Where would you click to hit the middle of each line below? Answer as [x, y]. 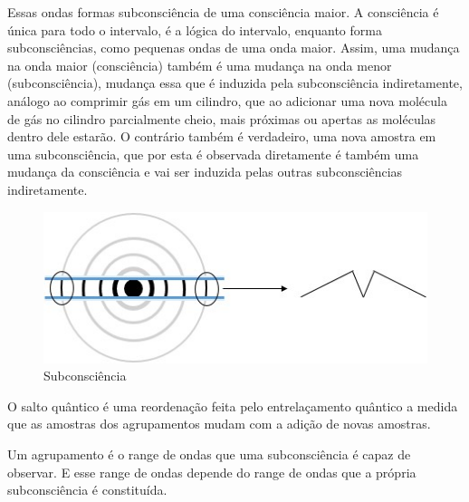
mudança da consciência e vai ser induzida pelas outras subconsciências [205, 172]
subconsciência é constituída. [87, 490]
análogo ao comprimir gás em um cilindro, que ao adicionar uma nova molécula [227, 100]
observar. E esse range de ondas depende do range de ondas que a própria [212, 472]
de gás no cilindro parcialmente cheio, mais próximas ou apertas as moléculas [222, 118]
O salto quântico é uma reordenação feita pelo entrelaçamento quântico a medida [233, 405]
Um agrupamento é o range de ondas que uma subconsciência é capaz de [209, 454]
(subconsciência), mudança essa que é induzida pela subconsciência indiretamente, [235, 83]
